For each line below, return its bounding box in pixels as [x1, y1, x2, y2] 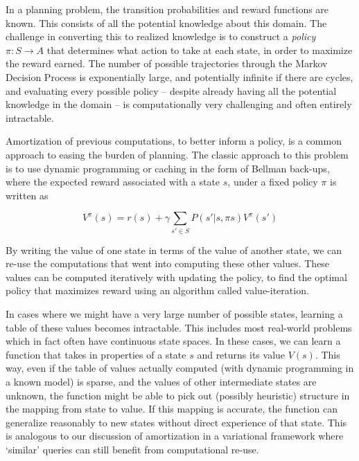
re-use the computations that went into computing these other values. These [6, 256, 330, 271]
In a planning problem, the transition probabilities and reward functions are [6, 2, 329, 16]
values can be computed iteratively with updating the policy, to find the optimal [6, 269, 347, 284]
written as [6, 188, 49, 202]
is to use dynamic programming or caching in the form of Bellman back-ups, [6, 161, 330, 175]
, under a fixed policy [227, 174, 318, 189]
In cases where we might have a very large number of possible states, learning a [6, 307, 343, 321]
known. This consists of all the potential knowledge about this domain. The [6, 15, 327, 30]
